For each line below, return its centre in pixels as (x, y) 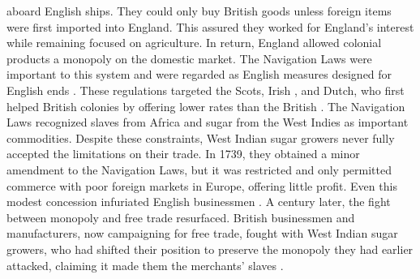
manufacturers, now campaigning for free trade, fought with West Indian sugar (202, 233)
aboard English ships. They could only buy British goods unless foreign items (199, 11)
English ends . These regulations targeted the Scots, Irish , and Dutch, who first (206, 90)
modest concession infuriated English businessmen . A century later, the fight (199, 202)
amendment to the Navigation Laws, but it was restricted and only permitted (199, 169)
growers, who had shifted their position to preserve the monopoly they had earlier (210, 249)
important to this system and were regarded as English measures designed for (199, 74)
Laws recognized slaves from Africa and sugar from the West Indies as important (208, 122)
